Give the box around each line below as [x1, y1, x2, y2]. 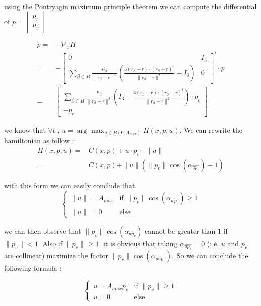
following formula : [4, 263, 62, 273]
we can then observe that [4, 225, 81, 236]
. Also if [38, 238, 63, 248]
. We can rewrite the [179, 124, 242, 135]
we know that [4, 124, 46, 135]
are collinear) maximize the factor [4, 250, 108, 261]
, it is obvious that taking [99, 238, 178, 248]
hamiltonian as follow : [4, 135, 74, 146]
